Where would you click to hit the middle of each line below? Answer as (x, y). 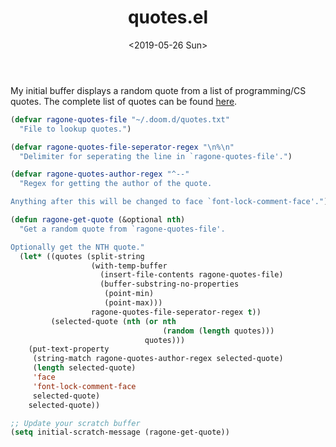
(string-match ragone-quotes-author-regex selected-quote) (158, 359)
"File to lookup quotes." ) (75, 129)
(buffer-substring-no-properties (169, 284)
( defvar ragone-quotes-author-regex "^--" (100, 174)
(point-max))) (133, 303)
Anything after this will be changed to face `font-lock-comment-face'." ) (169, 202)
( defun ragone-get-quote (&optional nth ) (98, 220)
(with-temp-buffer (129, 266)
